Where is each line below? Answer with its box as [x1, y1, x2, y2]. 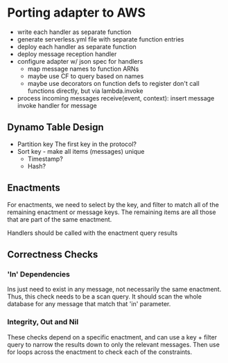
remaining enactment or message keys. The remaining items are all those [7, 208, 216, 216]
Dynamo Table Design [7, 121, 104, 133]
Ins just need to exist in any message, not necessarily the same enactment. [7, 285, 222, 294]
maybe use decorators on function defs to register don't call [27, 79, 200, 87]
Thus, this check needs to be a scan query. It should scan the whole [7, 292, 202, 301]
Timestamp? [27, 154, 64, 163]
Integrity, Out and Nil [7, 317, 79, 327]
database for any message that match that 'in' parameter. [7, 300, 171, 308]
